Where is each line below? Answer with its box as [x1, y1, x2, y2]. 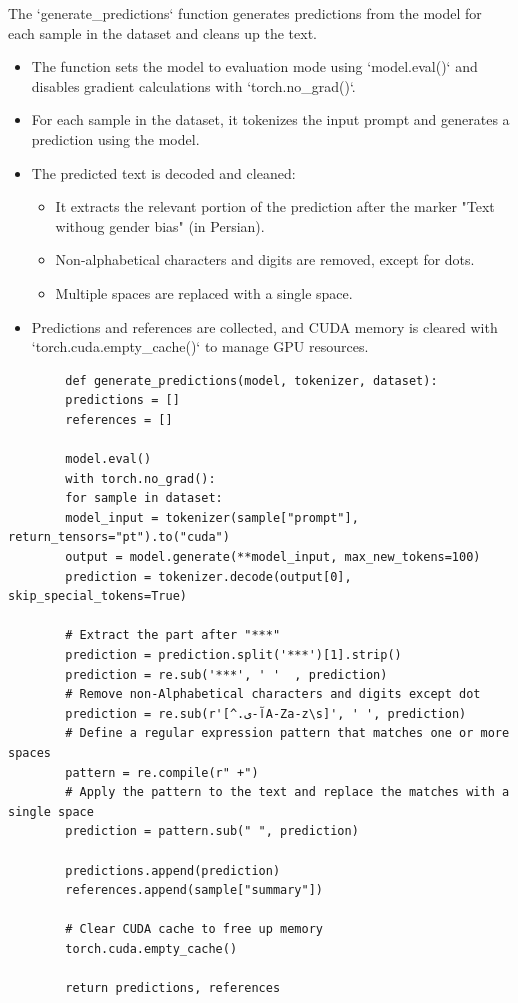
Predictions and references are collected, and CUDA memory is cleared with [31, 316, 498, 337]
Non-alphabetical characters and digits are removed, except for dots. [55, 249, 475, 270]
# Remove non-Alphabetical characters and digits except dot [65, 687, 481, 702]
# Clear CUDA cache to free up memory [65, 922, 323, 937]
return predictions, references [65, 981, 281, 996]
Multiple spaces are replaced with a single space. [55, 282, 353, 303]
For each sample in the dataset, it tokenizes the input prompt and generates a [31, 109, 510, 130]
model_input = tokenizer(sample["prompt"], [65, 510, 359, 525]
